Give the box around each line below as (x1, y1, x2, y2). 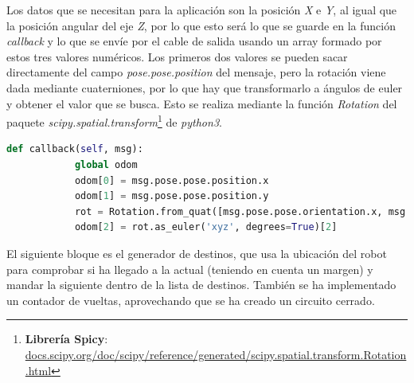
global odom (74, 159, 138, 170)
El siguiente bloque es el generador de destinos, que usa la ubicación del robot (6, 244, 387, 261)
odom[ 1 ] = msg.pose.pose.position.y (74, 190, 269, 202)
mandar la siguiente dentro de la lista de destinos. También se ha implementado (6, 276, 396, 293)
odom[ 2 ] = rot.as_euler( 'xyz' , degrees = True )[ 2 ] (74, 221, 338, 233)
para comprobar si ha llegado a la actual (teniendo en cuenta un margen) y (6, 260, 373, 277)
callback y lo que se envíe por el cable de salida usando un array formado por (6, 33, 382, 49)
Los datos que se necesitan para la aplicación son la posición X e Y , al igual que (6, 2, 397, 18)
